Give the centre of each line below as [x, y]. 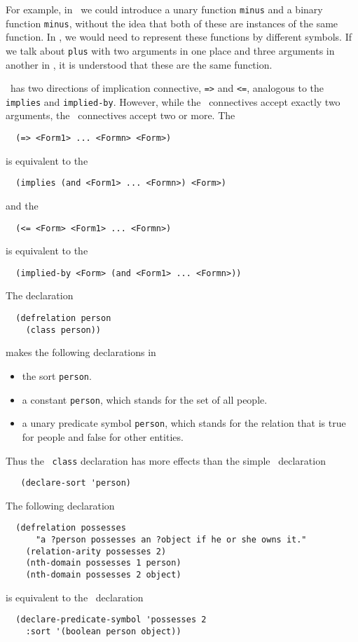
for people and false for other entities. [103, 436]
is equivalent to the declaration [75, 597]
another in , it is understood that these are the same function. [139, 64]
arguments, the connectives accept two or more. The [121, 115]
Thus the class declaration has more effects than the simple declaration [166, 460]
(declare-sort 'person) [76, 483]
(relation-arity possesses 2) [96, 551]
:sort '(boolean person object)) [103, 631]
